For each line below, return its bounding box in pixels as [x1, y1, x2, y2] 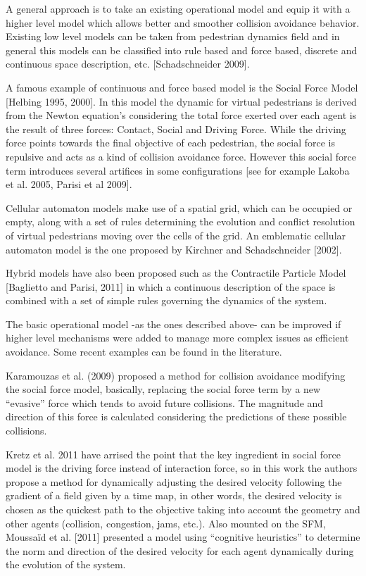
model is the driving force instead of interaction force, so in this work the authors [6, 461, 358, 475]
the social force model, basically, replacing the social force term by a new [6, 382, 321, 396]
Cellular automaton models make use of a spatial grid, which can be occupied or [6, 200, 353, 215]
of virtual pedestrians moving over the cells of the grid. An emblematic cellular [6, 227, 346, 242]
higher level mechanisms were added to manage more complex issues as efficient [6, 330, 349, 345]
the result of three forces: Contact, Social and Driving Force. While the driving [6, 121, 346, 136]
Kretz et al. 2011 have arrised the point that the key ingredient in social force [6, 446, 341, 461]
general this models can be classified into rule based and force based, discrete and [6, 42, 358, 57]
